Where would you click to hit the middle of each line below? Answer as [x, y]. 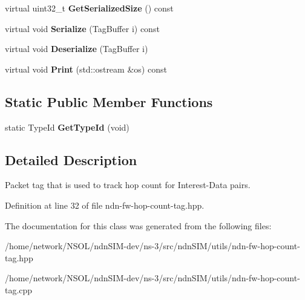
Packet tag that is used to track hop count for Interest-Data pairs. [128, 185]
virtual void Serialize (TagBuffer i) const [82, 28]
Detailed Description [71, 159]
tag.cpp [19, 289]
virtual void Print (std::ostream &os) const [86, 69]
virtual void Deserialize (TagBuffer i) [77, 49]
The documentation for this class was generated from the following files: [138, 225]
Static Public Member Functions [109, 101]
